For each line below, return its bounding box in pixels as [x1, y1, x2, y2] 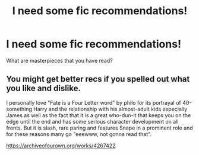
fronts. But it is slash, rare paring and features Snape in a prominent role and [6, 124, 193, 131]
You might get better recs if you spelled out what [6, 74, 190, 84]
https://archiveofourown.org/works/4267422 [6, 142, 116, 149]
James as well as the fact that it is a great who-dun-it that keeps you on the [6, 111, 191, 119]
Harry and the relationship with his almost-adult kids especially [33, 105, 188, 112]
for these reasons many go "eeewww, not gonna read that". [6, 130, 152, 137]
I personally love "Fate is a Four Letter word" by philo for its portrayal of [6, 99, 181, 106]
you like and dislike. [6, 83, 81, 93]
